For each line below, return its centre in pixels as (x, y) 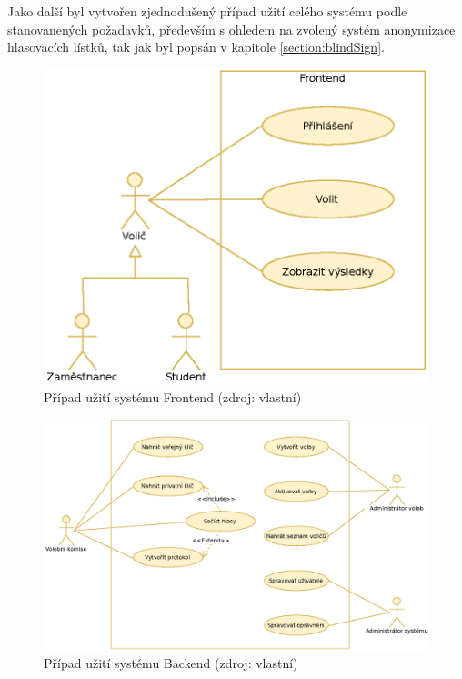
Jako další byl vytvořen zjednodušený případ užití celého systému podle (207, 11)
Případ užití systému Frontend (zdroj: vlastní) (173, 396)
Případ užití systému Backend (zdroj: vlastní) (171, 663)
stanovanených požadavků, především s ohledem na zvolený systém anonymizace (231, 29)
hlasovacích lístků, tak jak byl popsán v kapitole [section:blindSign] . (196, 47)
